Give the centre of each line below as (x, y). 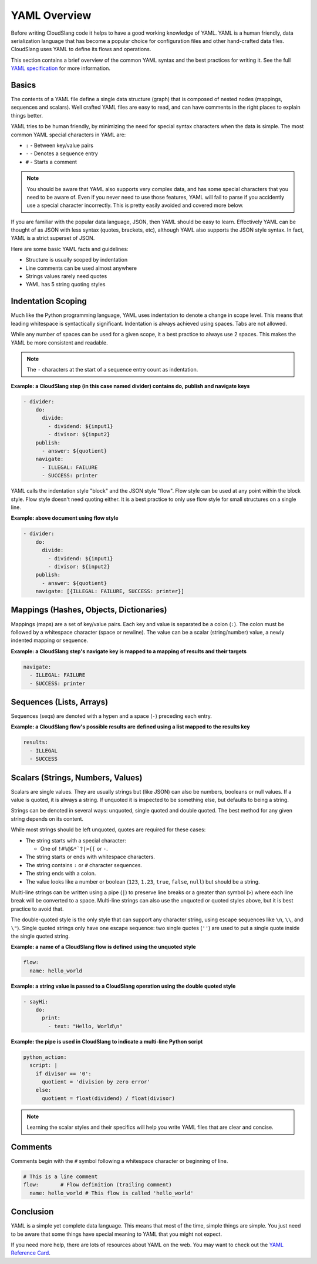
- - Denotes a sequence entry (62, 153)
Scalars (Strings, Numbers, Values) (77, 778)
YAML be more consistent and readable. (59, 342)
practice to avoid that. (37, 909)
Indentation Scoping (49, 301)
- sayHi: (36, 1001)
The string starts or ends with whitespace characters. (90, 857)
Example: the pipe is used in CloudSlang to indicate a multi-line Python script (107, 1041)
